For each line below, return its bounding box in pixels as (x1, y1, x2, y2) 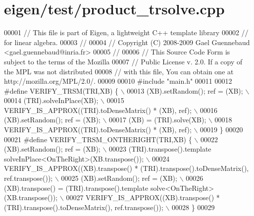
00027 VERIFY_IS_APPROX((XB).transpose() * (66, 192, 220, 203)
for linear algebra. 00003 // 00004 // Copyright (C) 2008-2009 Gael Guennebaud (4, 37, 250, 47)
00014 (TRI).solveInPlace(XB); (4, 95, 99, 106)
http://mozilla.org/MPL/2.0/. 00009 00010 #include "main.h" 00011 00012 (4, 76, 232, 86)
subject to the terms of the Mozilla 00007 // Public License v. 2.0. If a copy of (4, 56, 243, 66)
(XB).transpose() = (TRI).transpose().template (4, 182, 149, 193)
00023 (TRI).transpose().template (109, 144, 211, 154)
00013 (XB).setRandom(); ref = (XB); (127, 85, 243, 96)
